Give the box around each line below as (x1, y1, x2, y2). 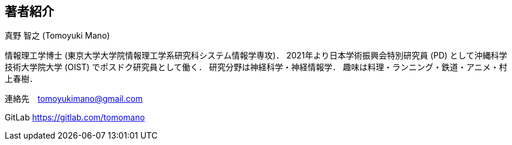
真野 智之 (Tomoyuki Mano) (5, 30, 110, 41)
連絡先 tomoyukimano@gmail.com (5, 94, 143, 104)
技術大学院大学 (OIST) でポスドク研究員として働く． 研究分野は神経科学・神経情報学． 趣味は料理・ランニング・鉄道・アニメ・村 (5, 62, 507, 72)
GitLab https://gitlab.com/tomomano (5, 112, 145, 123)
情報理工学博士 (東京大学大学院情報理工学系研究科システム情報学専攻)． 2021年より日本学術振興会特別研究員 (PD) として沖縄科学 (5, 50, 507, 61)
